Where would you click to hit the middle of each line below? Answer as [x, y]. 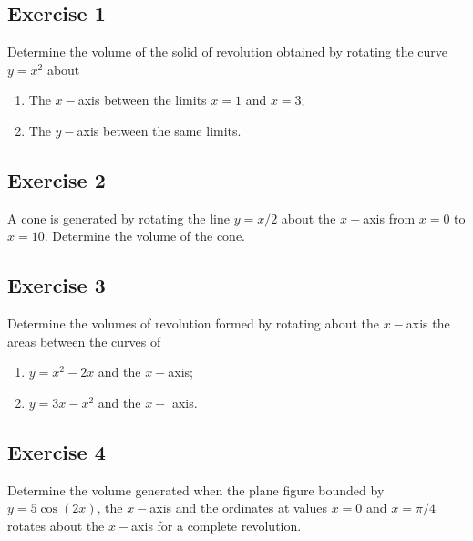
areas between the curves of [84, 341]
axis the [428, 323]
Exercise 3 [57, 285]
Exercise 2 [57, 179]
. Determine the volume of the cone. [144, 236]
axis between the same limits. [159, 130]
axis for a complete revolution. [216, 525]
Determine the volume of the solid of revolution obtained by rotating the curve [228, 52]
